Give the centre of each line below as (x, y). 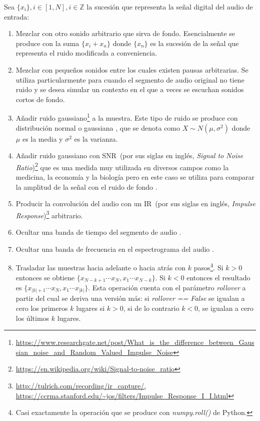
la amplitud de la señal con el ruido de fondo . (86, 186)
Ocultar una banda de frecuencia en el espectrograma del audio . (115, 249)
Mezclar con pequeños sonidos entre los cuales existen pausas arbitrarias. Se (132, 69)
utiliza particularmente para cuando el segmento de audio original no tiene (130, 79)
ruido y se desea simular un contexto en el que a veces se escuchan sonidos (130, 89)
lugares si (90, 308)
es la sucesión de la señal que (194, 43)
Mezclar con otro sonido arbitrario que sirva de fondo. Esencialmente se (125, 33)
